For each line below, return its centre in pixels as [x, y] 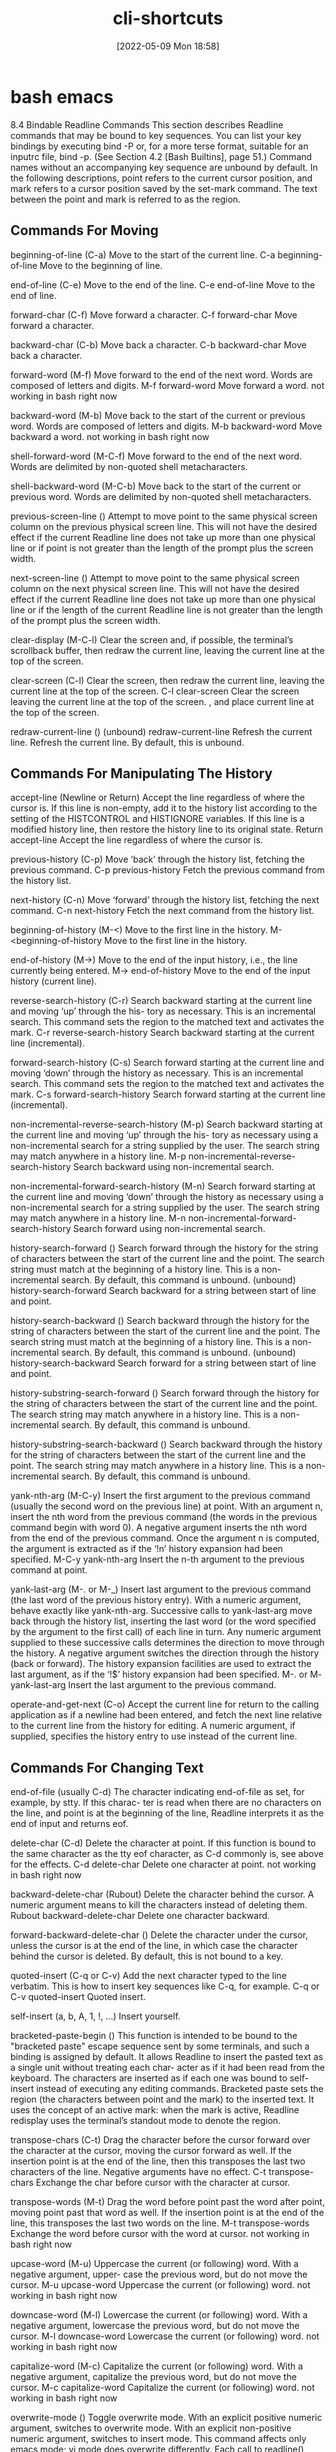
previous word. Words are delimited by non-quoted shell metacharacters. [161, 496]
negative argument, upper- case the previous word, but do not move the [159, 2274]
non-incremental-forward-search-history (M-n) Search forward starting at [163, 1186]
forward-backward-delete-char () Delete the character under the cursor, [159, 1935]
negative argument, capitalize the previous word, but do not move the [153, 2377]
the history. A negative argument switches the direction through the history [165, 1653]
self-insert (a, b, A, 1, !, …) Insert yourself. [95, 2016]
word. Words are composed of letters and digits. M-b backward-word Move [166, 426]
